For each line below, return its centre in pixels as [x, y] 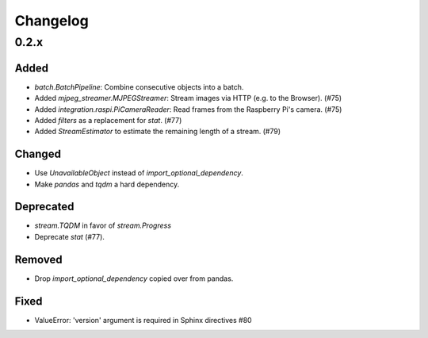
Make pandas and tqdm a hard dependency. [107, 184]
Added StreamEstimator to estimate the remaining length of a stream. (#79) [158, 132]
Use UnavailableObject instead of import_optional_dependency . [139, 173]
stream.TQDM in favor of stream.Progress [103, 225]
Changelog [52, 21]
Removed [38, 259]
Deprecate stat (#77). [69, 236]
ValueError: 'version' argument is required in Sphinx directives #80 [143, 320]
